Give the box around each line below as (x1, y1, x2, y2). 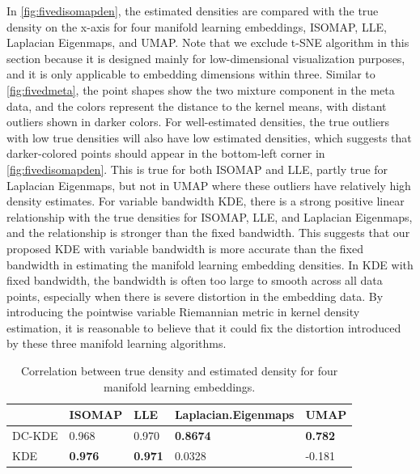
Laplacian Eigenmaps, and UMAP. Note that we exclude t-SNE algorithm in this (6, 34, 409, 51)
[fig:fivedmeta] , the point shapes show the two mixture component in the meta (6, 81, 395, 98)
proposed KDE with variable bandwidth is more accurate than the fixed (6, 239, 363, 256)
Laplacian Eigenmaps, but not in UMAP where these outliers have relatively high (6, 176, 411, 193)
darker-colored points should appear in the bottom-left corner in (6, 145, 325, 162)
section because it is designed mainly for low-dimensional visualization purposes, (6, 49, 405, 66)
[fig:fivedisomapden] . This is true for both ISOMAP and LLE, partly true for (6, 160, 388, 177)
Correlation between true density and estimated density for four (21, 362, 338, 379)
